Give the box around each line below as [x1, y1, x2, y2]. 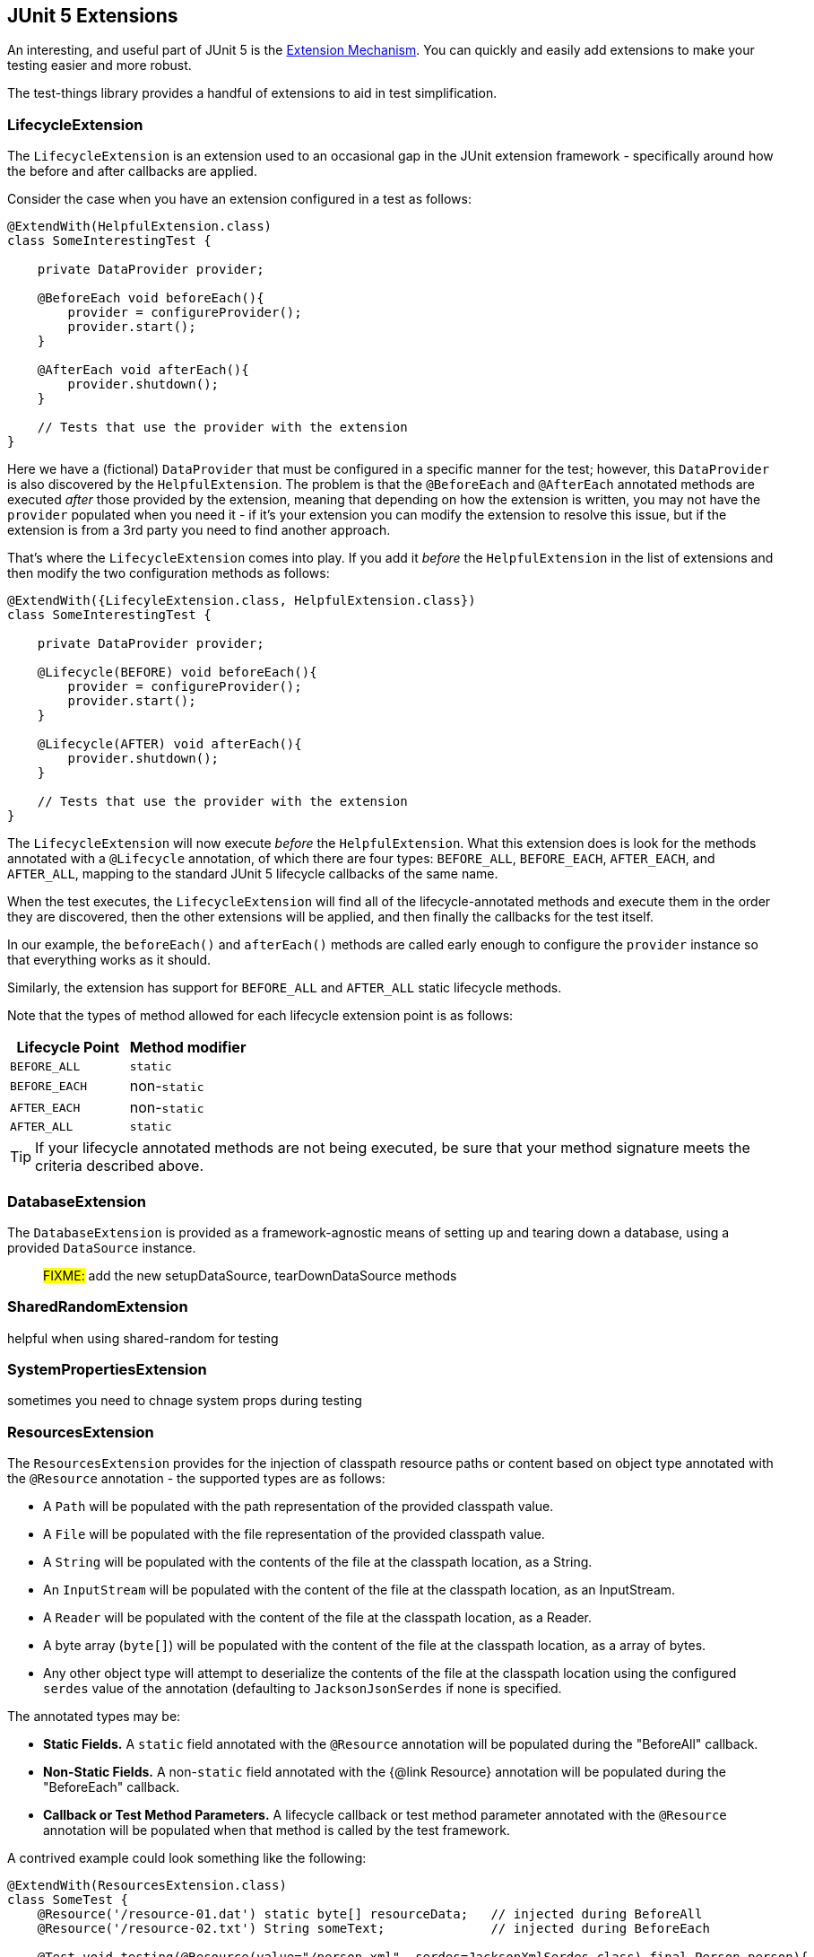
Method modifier [129, 1038, 247, 1057]
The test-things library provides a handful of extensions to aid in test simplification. [7, 85, 498, 101]
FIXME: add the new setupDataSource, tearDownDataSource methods [43, 1267, 457, 1283]
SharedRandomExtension [7, 1297, 188, 1316]
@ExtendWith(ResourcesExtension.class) [7, 1878, 287, 1893]
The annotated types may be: [7, 1708, 181, 1725]
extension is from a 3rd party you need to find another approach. [7, 522, 391, 538]
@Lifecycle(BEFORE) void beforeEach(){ [37, 665, 317, 680]
